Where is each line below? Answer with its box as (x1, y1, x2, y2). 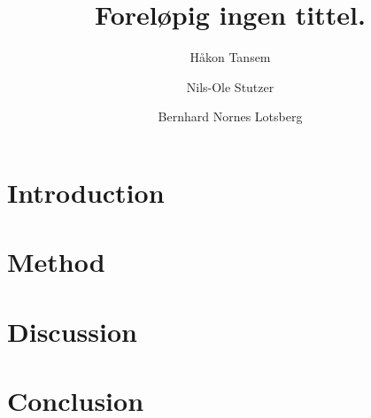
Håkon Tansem (189, 48, 271, 66)
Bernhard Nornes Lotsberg (158, 107, 303, 126)
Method (7, 244, 105, 280)
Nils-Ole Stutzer (186, 77, 274, 96)
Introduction (7, 174, 165, 210)
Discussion (7, 313, 137, 349)
